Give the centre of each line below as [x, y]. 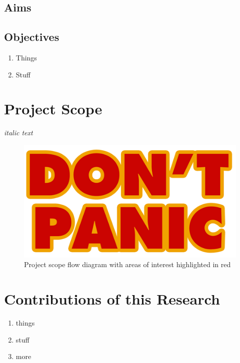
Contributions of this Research [112, 299]
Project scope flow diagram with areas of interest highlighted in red [127, 264]
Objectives [32, 37]
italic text [18, 133]
